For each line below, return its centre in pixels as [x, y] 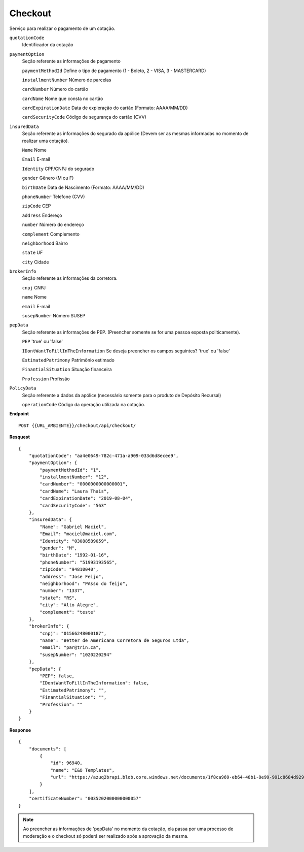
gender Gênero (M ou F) [48, 178]
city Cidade [35, 262]
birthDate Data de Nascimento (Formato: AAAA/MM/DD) [83, 187]
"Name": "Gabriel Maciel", [73, 527]
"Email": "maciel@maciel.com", [79, 534]
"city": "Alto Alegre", [69, 605]
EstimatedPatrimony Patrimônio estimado [68, 360]
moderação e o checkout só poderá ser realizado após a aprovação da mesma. [106, 836]
